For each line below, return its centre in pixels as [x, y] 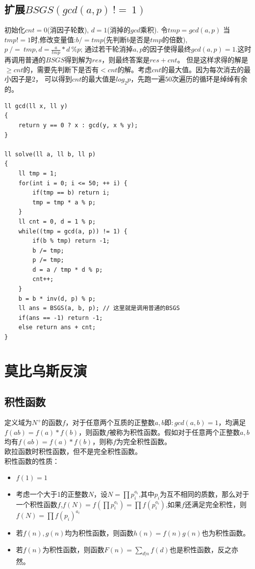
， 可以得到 [54, 79]
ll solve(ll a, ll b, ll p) [50, 154]
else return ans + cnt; [57, 327]
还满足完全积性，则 [216, 504]
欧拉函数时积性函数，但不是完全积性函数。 [73, 451]
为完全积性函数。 [144, 441]
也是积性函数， [193, 549]
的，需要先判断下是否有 [61, 69]
